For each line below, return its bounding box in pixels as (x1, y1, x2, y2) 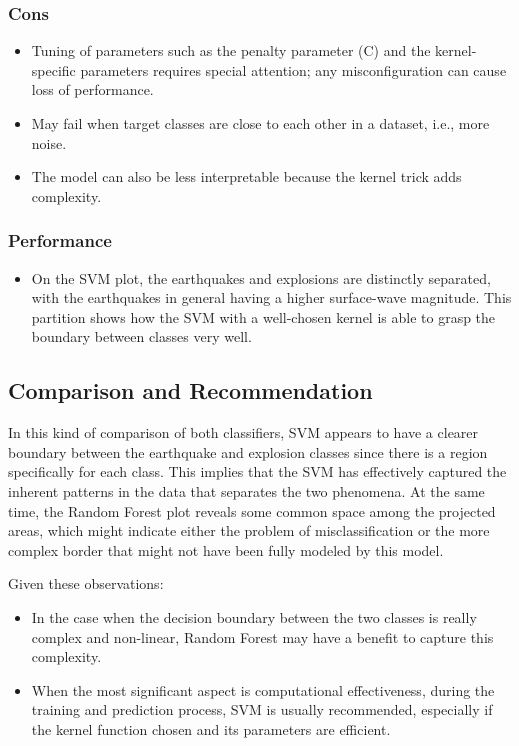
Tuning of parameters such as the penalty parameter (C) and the (31, 40, 431, 61)
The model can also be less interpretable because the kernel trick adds (31, 166, 462, 187)
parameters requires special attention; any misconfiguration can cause (80, 59, 507, 80)
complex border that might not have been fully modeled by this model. (8, 539, 444, 560)
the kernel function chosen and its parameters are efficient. (31, 718, 391, 739)
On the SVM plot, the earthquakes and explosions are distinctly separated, (31, 267, 491, 288)
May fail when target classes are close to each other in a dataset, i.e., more (31, 113, 490, 133)
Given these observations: (8, 573, 164, 594)
